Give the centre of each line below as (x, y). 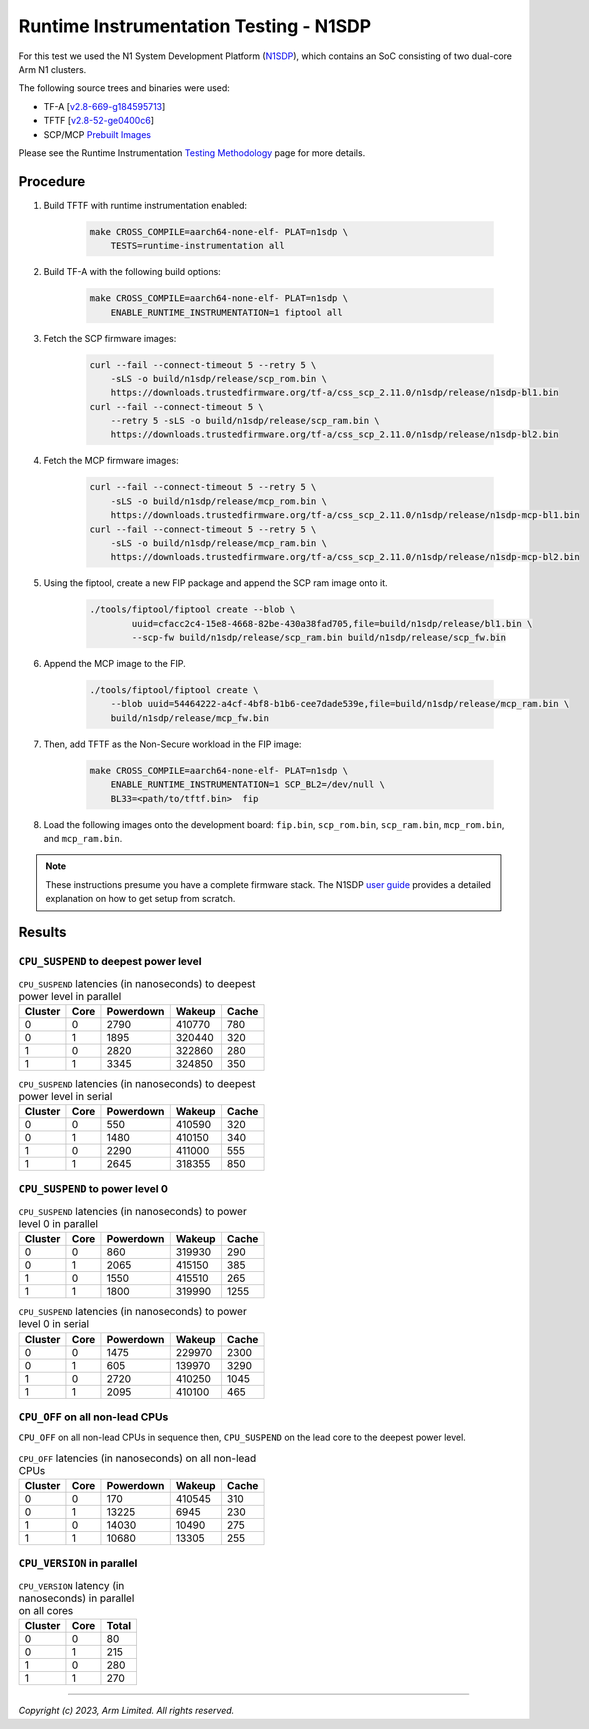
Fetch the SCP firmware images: (110, 338)
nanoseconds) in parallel (76, 1598)
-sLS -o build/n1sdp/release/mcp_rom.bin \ (218, 501)
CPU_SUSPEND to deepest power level (110, 961)
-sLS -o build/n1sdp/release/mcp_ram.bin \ (218, 543)
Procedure (52, 181)
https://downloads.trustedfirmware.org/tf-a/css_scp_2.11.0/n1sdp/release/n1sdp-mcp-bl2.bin (345, 557)
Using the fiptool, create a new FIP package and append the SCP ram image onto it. (216, 583)
